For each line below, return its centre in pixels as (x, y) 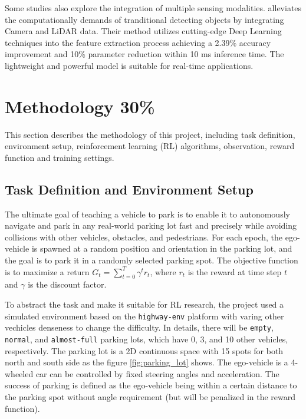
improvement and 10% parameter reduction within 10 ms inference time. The (144, 54)
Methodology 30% (80, 106)
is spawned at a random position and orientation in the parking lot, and (162, 248)
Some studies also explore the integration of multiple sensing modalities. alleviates (153, 8)
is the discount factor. (67, 284)
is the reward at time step (235, 271)
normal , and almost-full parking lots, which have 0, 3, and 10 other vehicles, (147, 339)
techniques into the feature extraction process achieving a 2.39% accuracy (138, 42)
